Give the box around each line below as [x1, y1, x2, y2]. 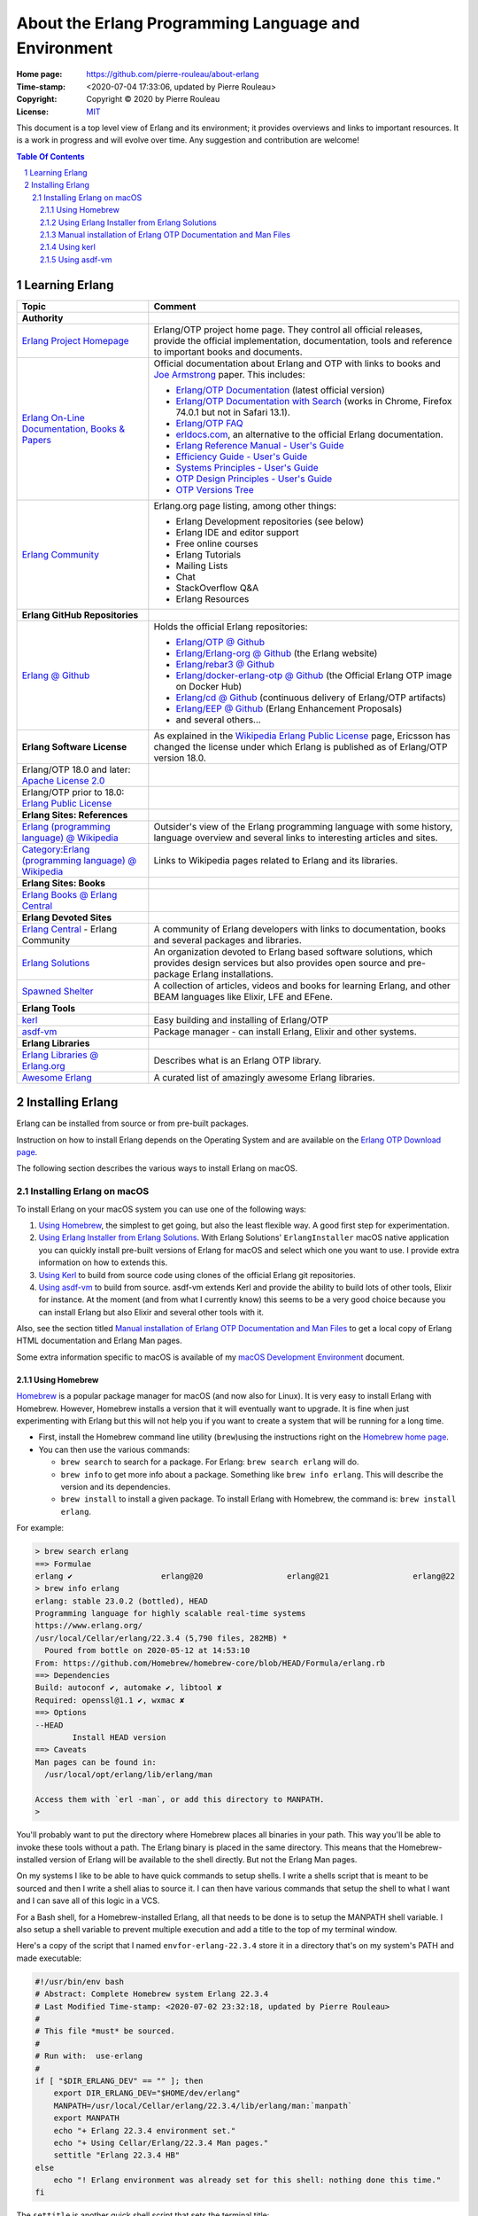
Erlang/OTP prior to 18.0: [21, 785, 125, 798]
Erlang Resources [175, 592, 250, 605]
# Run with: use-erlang [35, 2051, 143, 2061]
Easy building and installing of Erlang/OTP [153, 1013, 329, 1026]
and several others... [175, 714, 261, 726]
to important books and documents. [153, 346, 303, 358]
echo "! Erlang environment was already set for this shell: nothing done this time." [53, 2175, 442, 2185]
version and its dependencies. [60, 1481, 171, 1492]
